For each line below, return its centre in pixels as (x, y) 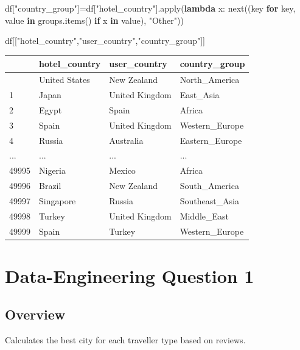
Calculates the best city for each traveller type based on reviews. (125, 340)
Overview (35, 314)
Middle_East (204, 216)
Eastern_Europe (211, 140)
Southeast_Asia (210, 200)
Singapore (58, 200)
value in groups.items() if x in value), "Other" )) (94, 20)
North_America (210, 80)
